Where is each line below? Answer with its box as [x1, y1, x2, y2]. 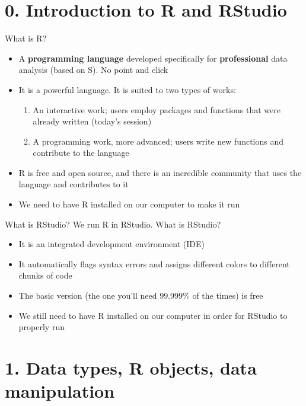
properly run [18, 321, 65, 333]
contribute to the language [33, 146, 129, 159]
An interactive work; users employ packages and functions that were [33, 103, 280, 116]
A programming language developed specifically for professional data [18, 52, 288, 64]
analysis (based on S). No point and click [18, 63, 168, 76]
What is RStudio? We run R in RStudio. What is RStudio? [5, 218, 221, 230]
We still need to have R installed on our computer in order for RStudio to [18, 309, 288, 321]
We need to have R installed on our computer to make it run [18, 198, 240, 210]
